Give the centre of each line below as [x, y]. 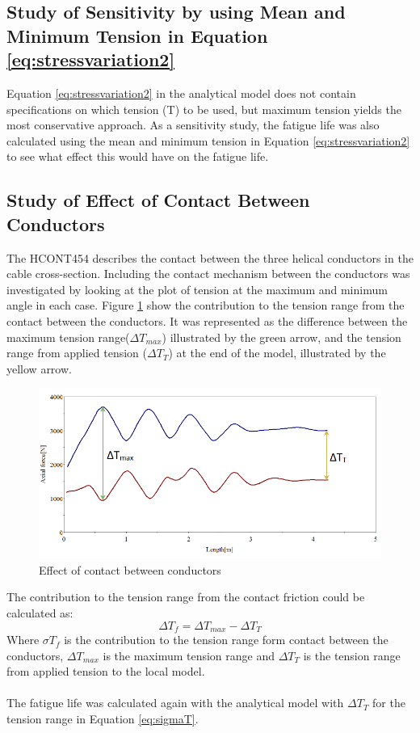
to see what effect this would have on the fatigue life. [138, 156]
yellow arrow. [39, 368]
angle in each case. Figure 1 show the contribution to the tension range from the [206, 305]
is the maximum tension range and [189, 655]
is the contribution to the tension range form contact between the [226, 640]
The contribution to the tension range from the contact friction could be [186, 597]
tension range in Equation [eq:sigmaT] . [103, 719]
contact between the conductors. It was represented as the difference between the [207, 320]
